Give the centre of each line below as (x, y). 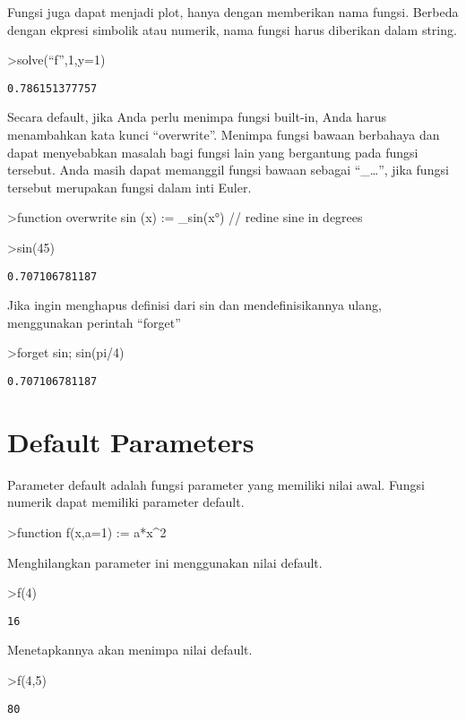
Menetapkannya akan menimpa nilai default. (130, 650)
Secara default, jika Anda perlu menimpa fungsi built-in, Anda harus (197, 117)
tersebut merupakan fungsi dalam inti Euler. (129, 187)
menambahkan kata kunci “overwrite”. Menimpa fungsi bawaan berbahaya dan (224, 135)
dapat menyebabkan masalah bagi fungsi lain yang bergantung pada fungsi (213, 152)
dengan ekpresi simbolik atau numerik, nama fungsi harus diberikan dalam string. (232, 29)
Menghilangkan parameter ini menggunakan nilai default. (165, 562)
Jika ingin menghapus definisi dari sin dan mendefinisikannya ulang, (194, 305)
